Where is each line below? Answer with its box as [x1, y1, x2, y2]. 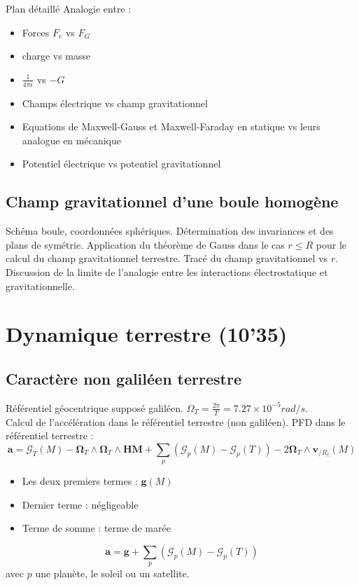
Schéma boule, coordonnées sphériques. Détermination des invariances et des [6, 223, 334, 238]
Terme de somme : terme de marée [22, 521, 171, 535]
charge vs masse [22, 48, 91, 63]
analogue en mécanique [22, 132, 121, 147]
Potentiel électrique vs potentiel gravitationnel [22, 156, 221, 171]
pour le [316, 237, 347, 252]
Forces [22, 25, 50, 39]
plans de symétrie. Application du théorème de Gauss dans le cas [6, 237, 285, 252]
